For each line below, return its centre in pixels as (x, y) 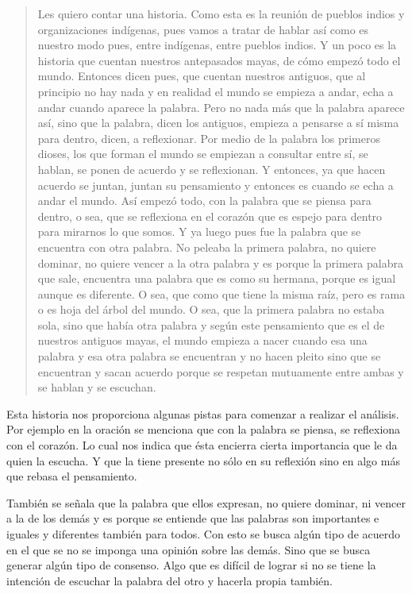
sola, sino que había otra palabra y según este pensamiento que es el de (211, 324)
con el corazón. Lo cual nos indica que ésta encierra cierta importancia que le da (202, 445)
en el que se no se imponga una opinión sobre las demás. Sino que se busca (189, 549)
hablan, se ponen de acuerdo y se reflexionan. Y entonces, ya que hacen (212, 169)
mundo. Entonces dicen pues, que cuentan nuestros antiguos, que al (202, 76)
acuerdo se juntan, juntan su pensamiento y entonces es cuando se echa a (216, 185)
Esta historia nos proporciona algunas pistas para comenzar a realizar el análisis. (203, 413)
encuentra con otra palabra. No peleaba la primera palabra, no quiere (207, 247)
